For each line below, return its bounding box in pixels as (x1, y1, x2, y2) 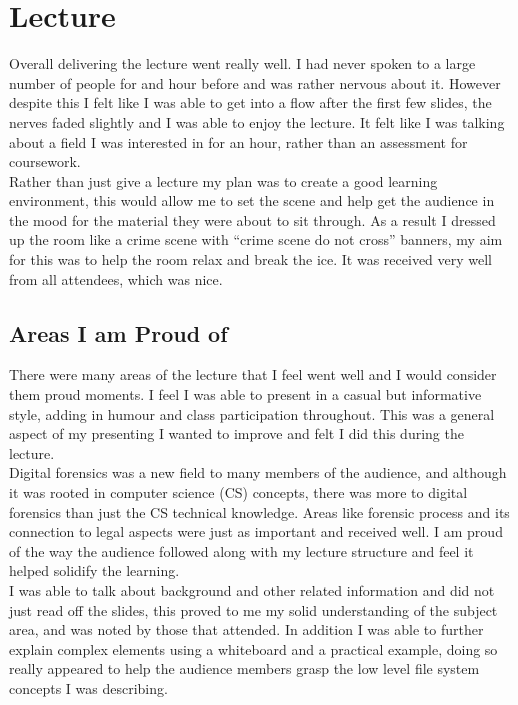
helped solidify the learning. (9, 560, 180, 581)
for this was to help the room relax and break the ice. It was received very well (9, 249, 493, 270)
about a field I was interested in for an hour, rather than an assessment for (9, 131, 468, 152)
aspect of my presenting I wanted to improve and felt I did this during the (9, 423, 464, 444)
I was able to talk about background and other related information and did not (9, 579, 495, 600)
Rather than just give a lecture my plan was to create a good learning (9, 170, 438, 191)
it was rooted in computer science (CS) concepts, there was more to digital (9, 482, 468, 503)
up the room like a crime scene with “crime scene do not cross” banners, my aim (9, 229, 503, 250)
